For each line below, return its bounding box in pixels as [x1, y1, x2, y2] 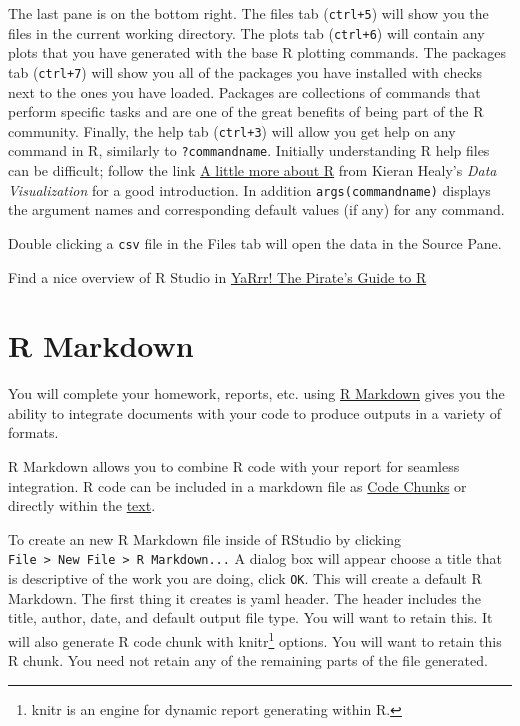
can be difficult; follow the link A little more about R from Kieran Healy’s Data [8, 160, 497, 181]
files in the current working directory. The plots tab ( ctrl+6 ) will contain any [8, 22, 485, 43]
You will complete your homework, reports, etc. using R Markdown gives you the [8, 383, 505, 404]
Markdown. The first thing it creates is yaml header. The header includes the [8, 587, 481, 608]
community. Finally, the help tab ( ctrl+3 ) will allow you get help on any [8, 120, 456, 141]
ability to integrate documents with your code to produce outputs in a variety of [8, 402, 502, 423]
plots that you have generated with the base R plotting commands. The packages [8, 42, 506, 63]
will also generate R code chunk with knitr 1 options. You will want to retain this [8, 627, 502, 651]
